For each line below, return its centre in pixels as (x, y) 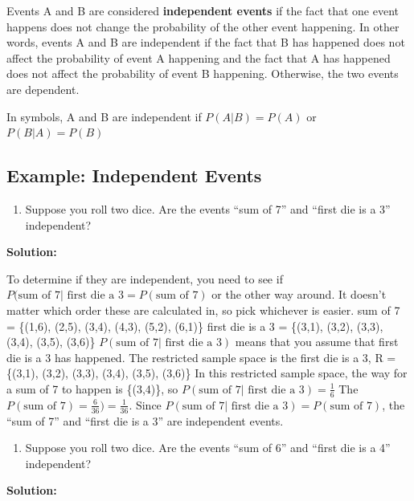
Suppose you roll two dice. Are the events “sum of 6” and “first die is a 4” (208, 448)
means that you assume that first (317, 342)
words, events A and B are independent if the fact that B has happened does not (206, 42)
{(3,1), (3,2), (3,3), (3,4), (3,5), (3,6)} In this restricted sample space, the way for (207, 373)
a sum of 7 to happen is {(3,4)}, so (92, 388)
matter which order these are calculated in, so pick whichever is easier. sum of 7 (203, 310)
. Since (145, 404)
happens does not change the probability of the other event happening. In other (203, 26)
